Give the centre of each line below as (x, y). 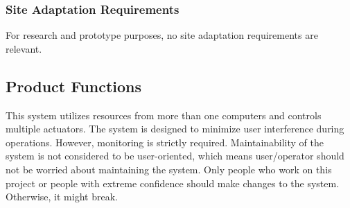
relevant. (24, 48)
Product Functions (74, 86)
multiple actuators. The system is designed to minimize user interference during (175, 129)
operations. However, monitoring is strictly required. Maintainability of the (165, 142)
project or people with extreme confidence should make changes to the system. (173, 183)
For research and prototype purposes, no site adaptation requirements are (162, 35)
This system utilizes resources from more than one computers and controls (164, 115)
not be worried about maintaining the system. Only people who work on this (169, 169)
